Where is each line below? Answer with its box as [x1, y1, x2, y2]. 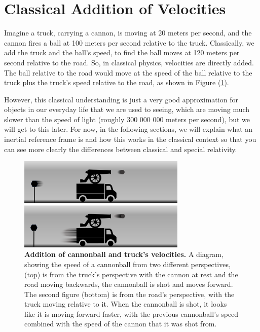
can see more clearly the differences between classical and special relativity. [4, 143, 237, 154]
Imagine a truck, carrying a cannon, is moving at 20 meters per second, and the [4, 27, 252, 38]
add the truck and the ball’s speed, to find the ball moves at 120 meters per [4, 47, 240, 58]
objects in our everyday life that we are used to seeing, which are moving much [4, 104, 250, 115]
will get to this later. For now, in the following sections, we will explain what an [4, 124, 253, 134]
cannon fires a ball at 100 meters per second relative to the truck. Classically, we [4, 37, 254, 48]
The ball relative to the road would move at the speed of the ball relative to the [4, 67, 252, 78]
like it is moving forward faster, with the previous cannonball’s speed [24, 308, 239, 319]
